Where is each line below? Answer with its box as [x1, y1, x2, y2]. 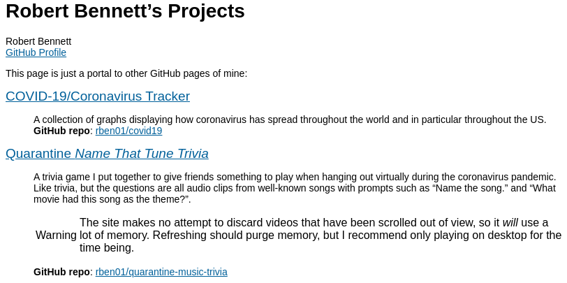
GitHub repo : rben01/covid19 [34, 124, 163, 136]
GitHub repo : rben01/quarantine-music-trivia [34, 266, 228, 277]
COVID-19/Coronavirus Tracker [6, 88, 190, 103]
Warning [36, 228, 77, 241]
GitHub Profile [6, 46, 67, 58]
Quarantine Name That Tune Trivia [6, 145, 209, 161]
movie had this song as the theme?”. [34, 193, 191, 205]
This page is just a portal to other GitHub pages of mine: [6, 67, 248, 79]
